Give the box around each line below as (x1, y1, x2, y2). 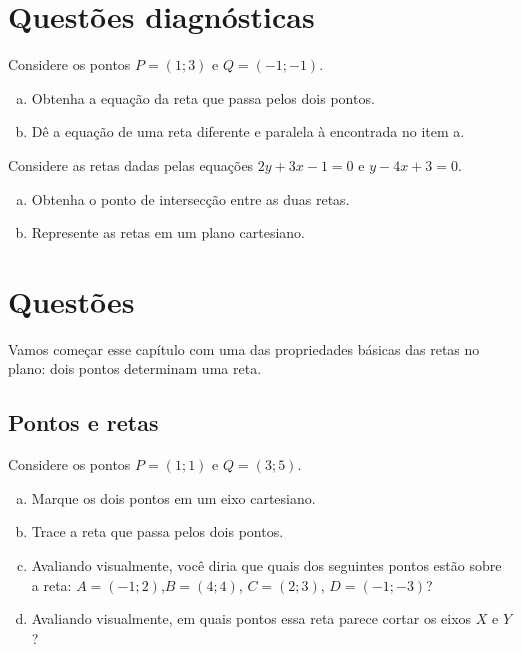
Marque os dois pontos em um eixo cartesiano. (31, 487, 316, 508)
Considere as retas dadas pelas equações (8, 154, 254, 175)
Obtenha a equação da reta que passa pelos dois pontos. (31, 87, 375, 108)
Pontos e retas (8, 407, 159, 438)
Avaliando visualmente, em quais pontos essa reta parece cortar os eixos (31, 608, 472, 629)
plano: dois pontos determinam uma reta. (8, 358, 262, 379)
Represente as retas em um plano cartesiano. (31, 222, 305, 243)
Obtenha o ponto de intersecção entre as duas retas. (31, 188, 350, 209)
